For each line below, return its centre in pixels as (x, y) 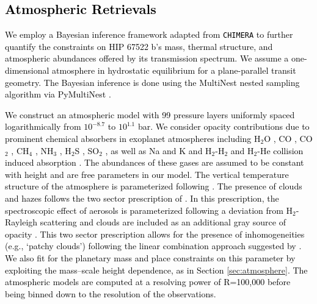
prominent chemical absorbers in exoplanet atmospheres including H (133, 139)
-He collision (280, 150)
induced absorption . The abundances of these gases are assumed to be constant (155, 162)
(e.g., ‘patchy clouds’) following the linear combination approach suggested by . (153, 246)
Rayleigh (21, 222)
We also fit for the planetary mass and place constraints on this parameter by (150, 257)
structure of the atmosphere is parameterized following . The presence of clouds (154, 186)
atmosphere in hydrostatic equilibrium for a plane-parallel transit (174, 70)
